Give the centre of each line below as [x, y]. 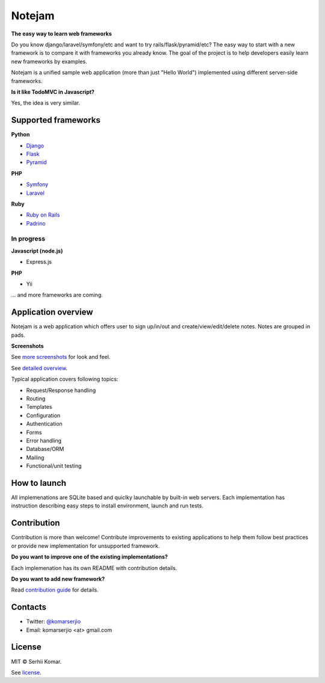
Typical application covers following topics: [65, 379]
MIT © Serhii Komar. [36, 661]
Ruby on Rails [43, 215]
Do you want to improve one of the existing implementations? [89, 557]
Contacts [29, 607]
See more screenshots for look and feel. [61, 357]
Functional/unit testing [54, 466]
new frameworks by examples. [49, 61]
